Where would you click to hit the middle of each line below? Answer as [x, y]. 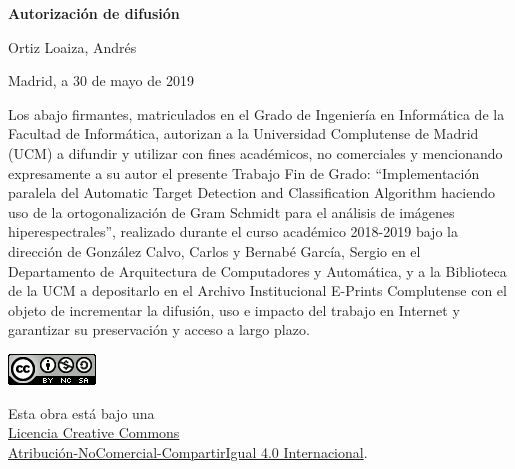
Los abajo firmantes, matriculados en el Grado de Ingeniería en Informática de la [256, 113]
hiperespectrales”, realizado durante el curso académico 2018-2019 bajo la [233, 231]
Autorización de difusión [94, 13]
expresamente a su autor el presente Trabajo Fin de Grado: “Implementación [244, 172]
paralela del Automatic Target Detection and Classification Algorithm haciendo [251, 192]
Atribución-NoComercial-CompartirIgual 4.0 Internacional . [188, 451]
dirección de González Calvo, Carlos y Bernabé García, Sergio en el [214, 250]
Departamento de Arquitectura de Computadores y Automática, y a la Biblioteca [257, 270]
